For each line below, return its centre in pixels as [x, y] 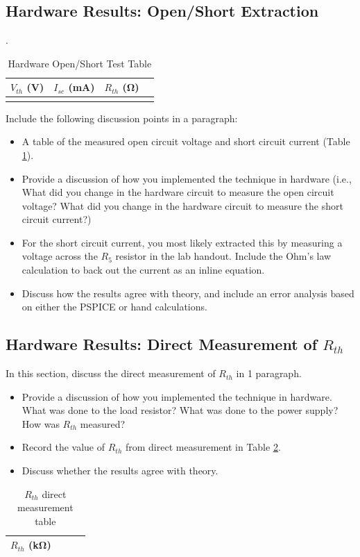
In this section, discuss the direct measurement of [111, 373]
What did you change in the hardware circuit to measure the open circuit [178, 192]
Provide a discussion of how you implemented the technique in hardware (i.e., [187, 178]
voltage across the [60, 256]
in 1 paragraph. [269, 373]
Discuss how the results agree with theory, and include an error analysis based [188, 293]
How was [41, 423]
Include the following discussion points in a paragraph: [122, 118]
